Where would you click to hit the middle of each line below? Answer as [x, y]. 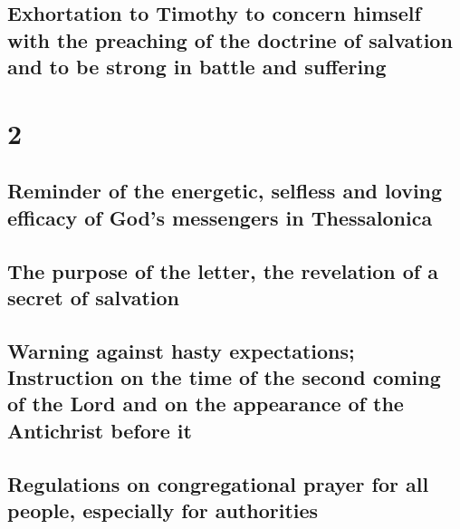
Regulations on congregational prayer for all [218, 483]
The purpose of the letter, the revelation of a [223, 270]
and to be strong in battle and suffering [197, 67]
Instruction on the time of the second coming [224, 377]
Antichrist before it [100, 430]
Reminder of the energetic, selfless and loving [225, 191]
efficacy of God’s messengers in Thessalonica [220, 217]
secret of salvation [93, 297]
